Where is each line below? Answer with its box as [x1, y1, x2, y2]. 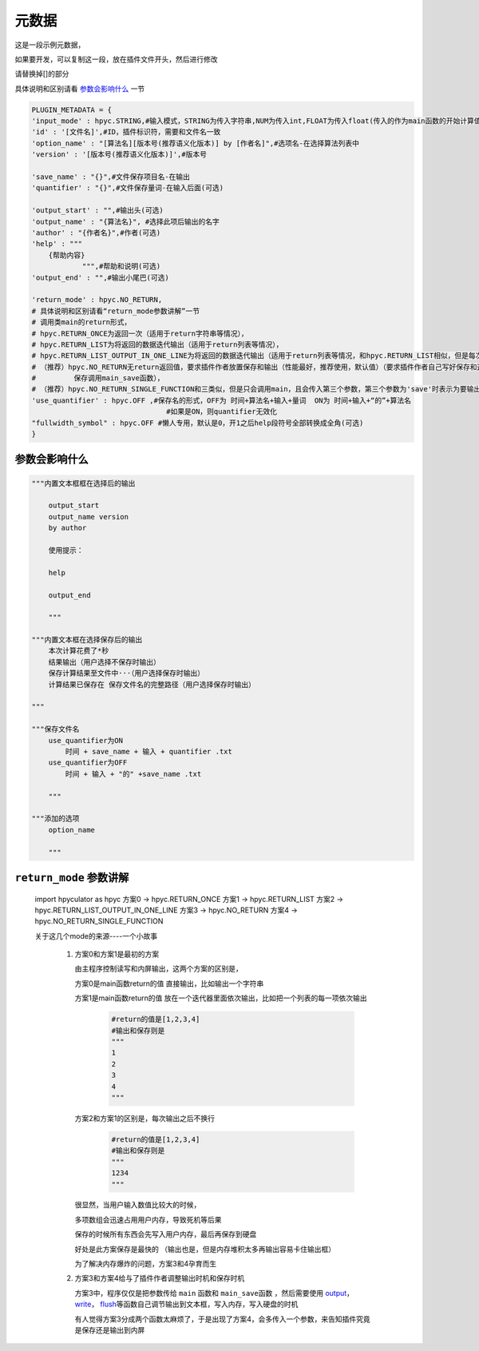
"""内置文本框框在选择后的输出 [31, 479, 136, 487]
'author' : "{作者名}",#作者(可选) [31, 228, 161, 237]
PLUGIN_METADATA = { [31, 105, 112, 114]
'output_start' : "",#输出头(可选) [31, 206, 164, 215]
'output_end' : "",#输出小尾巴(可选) [31, 272, 169, 282]
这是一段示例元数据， [14, 40, 85, 50]
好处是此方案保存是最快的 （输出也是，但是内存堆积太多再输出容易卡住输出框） [74, 1244, 335, 1254]
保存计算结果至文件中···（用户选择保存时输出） [48, 669, 205, 678]
